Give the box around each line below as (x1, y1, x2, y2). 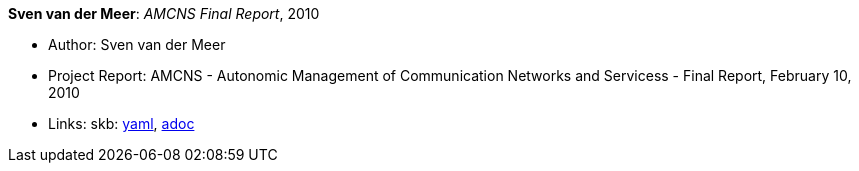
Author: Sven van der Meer (48, 36, 226, 53)
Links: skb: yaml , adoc (48, 115, 195, 132)
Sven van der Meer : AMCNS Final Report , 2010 (8, 5, 320, 22)
